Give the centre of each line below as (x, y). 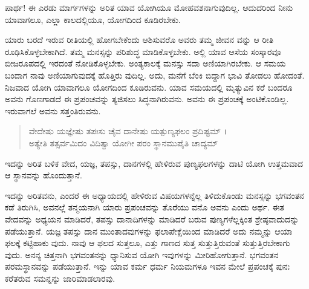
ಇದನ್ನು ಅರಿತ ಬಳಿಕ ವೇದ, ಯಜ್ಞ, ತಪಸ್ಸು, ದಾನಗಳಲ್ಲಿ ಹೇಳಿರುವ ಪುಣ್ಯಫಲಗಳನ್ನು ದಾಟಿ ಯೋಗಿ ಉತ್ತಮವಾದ (154, 163)
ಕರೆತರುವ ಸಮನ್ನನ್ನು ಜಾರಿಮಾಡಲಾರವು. (60, 278)
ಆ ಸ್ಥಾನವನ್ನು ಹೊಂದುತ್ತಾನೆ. (44, 175)
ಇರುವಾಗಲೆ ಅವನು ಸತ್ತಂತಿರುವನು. (53, 110)
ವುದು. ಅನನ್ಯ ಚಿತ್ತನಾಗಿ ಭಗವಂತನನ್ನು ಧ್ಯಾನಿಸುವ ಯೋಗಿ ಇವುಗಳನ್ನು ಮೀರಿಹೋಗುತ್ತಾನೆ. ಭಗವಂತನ (142, 254)
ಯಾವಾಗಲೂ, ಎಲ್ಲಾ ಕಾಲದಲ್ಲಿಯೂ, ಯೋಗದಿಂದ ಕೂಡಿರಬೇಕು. (93, 19)
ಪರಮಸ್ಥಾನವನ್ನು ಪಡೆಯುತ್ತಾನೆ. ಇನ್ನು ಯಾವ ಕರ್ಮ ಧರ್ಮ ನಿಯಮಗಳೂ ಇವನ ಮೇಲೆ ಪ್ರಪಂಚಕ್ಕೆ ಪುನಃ (148, 266)
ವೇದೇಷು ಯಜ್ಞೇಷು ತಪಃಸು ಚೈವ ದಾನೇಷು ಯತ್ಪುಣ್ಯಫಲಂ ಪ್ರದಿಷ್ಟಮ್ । (128, 131)
